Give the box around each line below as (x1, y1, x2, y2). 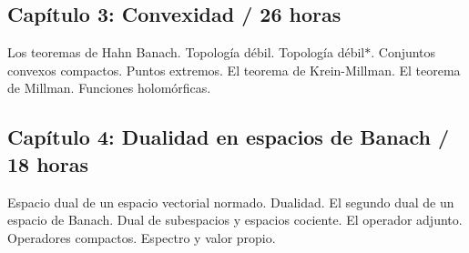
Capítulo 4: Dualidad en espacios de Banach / (7, 123, 450, 151)
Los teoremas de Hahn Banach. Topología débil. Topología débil (7, 43, 365, 62)
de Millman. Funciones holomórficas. (7, 78, 211, 97)
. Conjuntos (371, 43, 436, 62)
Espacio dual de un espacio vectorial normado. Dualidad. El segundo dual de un (7, 192, 454, 211)
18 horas (7, 149, 88, 177)
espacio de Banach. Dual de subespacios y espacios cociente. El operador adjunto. (7, 210, 463, 229)
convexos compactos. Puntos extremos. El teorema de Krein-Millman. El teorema (7, 60, 461, 79)
